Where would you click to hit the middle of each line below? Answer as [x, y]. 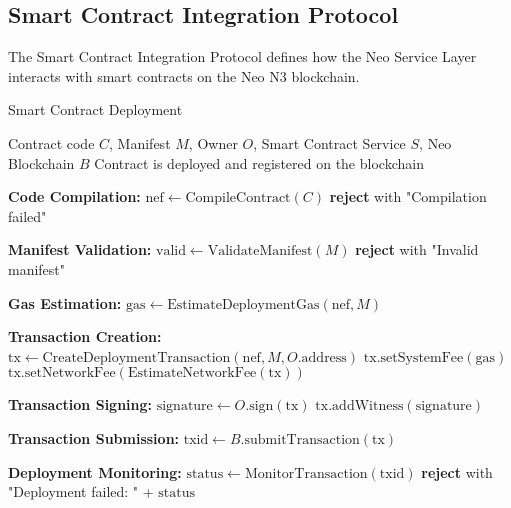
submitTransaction [302, 439]
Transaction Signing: [80, 404]
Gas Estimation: [65, 302]
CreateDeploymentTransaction [136, 357]
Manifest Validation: [80, 249]
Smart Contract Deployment [95, 109]
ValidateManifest [260, 251]
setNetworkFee [70, 373]
